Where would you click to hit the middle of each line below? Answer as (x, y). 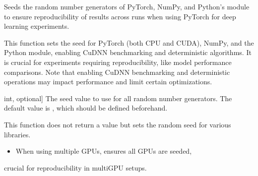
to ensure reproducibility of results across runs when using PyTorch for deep (120, 16)
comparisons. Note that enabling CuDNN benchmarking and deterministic (117, 72)
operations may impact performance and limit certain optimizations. (108, 82)
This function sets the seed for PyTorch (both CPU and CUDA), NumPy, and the (129, 42)
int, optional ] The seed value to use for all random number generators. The (118, 98)
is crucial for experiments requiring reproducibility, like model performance (118, 62)
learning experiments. (37, 26)
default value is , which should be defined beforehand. (86, 108)
